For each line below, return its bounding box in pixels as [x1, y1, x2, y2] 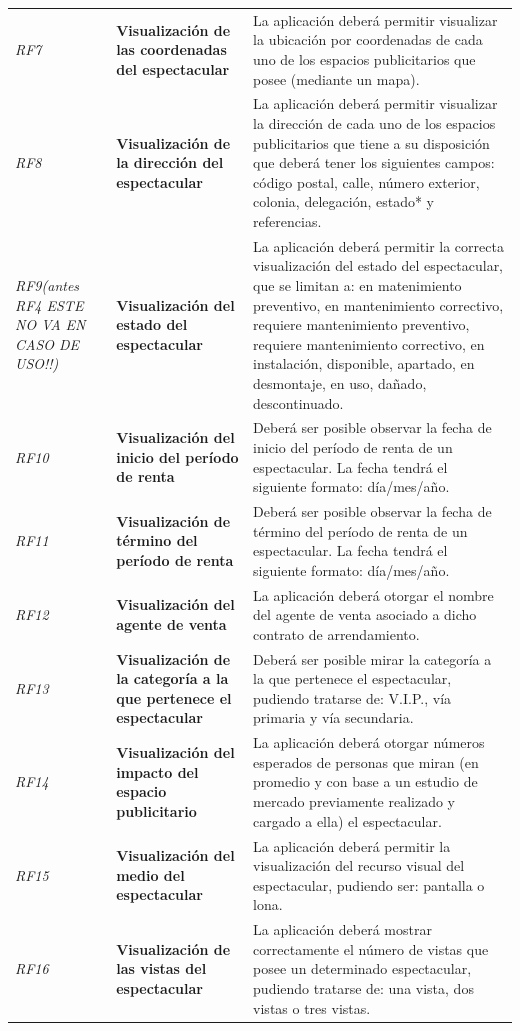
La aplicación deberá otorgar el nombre [253, 584, 494, 605]
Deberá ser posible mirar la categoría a [253, 648, 492, 669]
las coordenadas [116, 39, 227, 60]
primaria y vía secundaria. [253, 707, 414, 728]
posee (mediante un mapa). [253, 68, 420, 89]
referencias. [253, 210, 322, 231]
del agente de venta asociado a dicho [253, 604, 477, 625]
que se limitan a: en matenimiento [253, 274, 462, 295]
